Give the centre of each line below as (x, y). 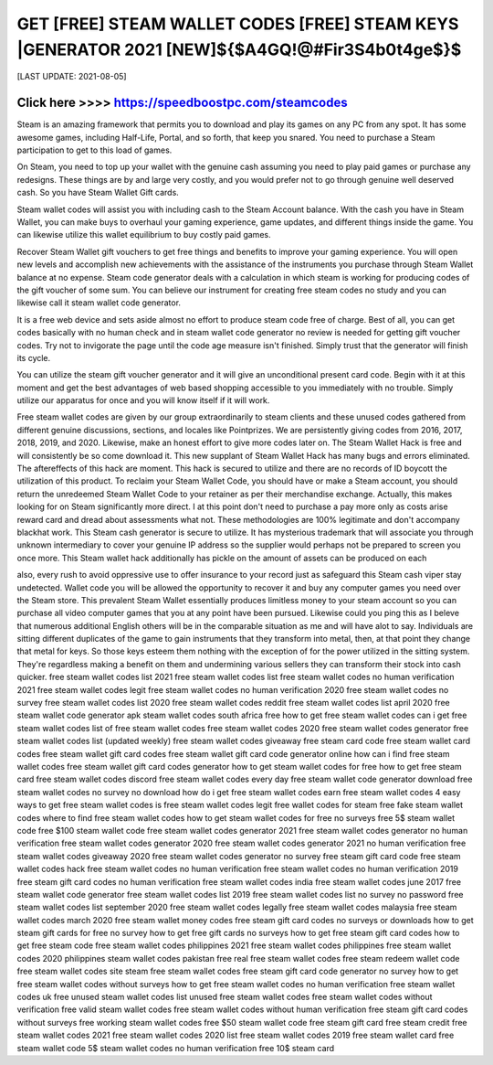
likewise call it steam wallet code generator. (99, 303)
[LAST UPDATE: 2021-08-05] (72, 77)
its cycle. (34, 357)
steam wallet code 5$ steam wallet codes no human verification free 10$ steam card (176, 1048)
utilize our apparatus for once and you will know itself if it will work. (143, 400)
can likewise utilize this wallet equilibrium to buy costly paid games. (144, 235)
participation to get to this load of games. (94, 150)
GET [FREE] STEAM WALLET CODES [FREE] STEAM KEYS (238, 24)
